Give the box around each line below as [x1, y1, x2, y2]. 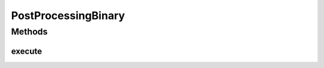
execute [11, 46, 42, 56]
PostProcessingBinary [11, 9, 125, 22]
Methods [11, 26, 48, 37]
